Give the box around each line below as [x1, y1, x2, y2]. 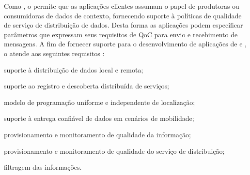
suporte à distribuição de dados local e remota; [4, 64, 143, 74]
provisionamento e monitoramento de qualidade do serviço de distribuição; [4, 146, 225, 156]
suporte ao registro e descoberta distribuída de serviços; [4, 81, 169, 91]
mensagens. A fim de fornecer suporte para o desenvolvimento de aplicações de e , [4, 39, 247, 49]
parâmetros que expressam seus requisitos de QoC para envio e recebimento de [4, 29, 238, 39]
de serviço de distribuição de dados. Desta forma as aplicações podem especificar [4, 20, 243, 30]
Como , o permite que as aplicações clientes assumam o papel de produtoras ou [4, 1, 239, 11]
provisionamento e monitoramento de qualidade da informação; [4, 129, 191, 139]
